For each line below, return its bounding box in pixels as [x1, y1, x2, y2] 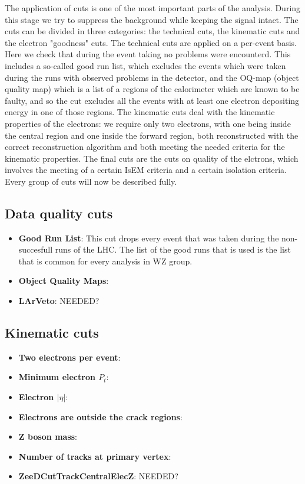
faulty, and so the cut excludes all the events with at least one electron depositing [5, 94, 300, 106]
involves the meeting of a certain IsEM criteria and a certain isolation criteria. [5, 163, 287, 176]
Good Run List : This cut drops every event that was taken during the [18, 231, 279, 244]
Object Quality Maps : [18, 274, 109, 287]
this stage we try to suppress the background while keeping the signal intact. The [5, 13, 299, 25]
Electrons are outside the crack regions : [18, 410, 183, 423]
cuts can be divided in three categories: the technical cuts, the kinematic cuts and [5, 25, 300, 37]
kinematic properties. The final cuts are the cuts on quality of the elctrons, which [5, 152, 299, 164]
